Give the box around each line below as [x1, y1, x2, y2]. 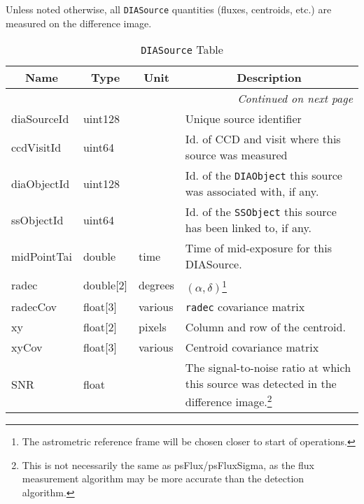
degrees [139, 277, 174, 294]
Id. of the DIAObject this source [185, 167, 342, 184]
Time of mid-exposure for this [185, 240, 332, 257]
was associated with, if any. [185, 183, 319, 200]
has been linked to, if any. [185, 219, 311, 236]
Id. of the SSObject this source [185, 203, 337, 220]
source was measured [185, 147, 288, 164]
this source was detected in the [185, 375, 337, 391]
